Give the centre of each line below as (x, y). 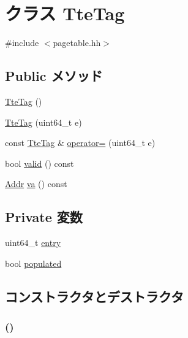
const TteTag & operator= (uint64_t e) (80, 143)
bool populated (33, 263)
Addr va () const (36, 184)
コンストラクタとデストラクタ (94, 296)
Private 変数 (44, 217)
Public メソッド (54, 76)
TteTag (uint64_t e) (43, 122)
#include (22, 43)
